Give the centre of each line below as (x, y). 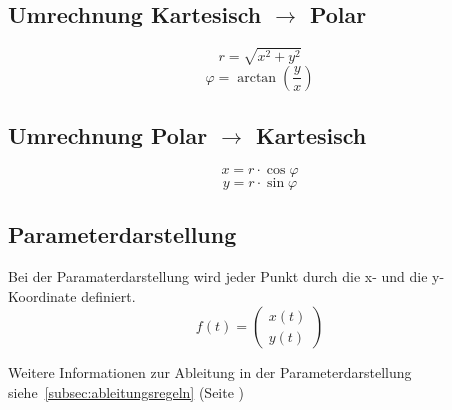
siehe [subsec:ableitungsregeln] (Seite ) (126, 391)
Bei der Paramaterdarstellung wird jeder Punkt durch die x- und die (218, 276)
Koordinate (42, 295)
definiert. (108, 295)
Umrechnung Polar (108, 135)
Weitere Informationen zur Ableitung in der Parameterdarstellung (210, 372)
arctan (257, 77)
